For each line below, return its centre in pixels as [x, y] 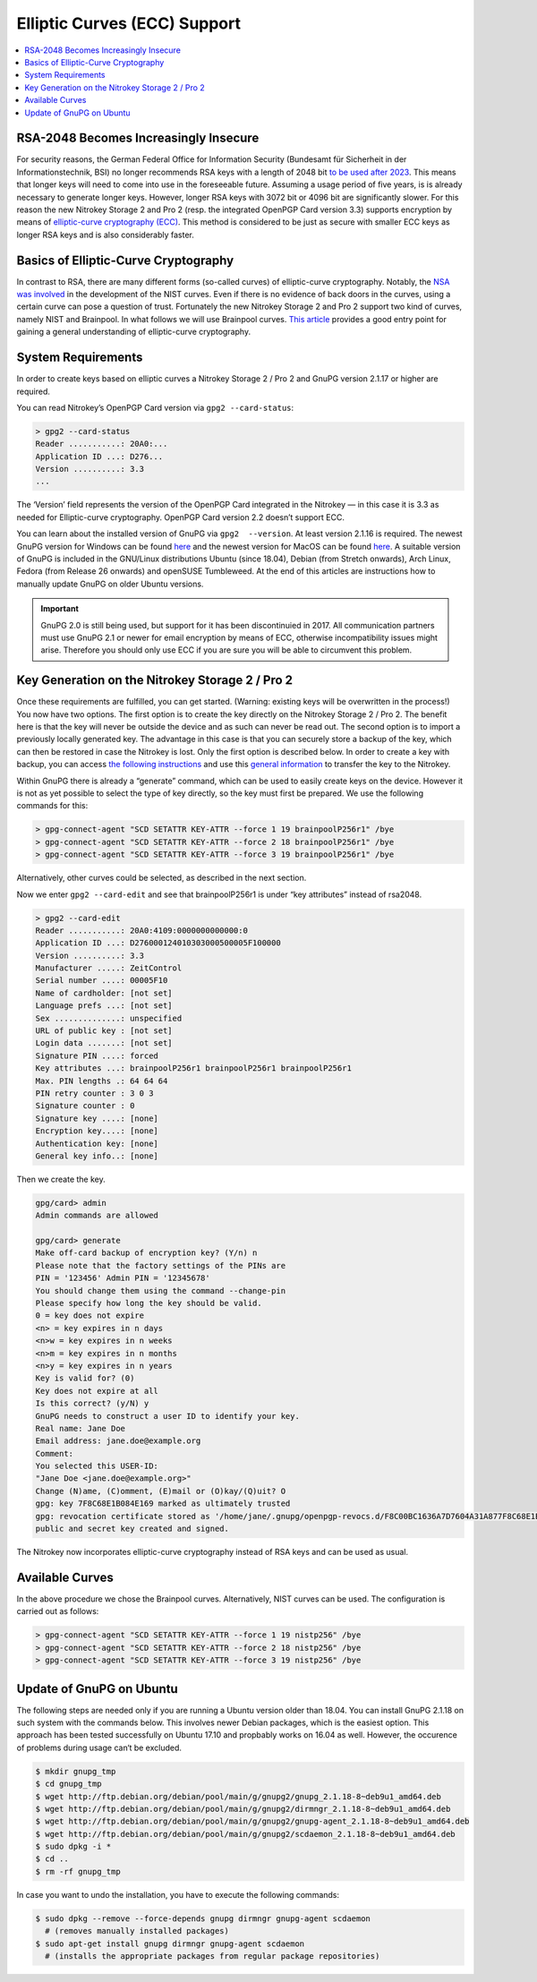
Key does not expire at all [97, 1391]
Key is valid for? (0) [85, 1378]
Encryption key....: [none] [97, 1131]
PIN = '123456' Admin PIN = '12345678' [123, 1278]
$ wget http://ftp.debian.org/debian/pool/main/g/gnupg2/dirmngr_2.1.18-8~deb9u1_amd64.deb [243, 1809]
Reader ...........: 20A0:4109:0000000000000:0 [141, 930]
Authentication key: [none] [97, 1143]
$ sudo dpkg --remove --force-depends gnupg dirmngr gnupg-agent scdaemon [203, 1918]
